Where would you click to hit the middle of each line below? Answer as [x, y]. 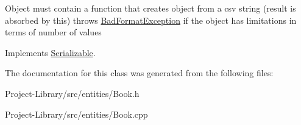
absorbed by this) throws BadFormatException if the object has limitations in [151, 20]
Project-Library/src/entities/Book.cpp [76, 114]
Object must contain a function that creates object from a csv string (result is [150, 8]
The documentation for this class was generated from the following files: [139, 73]
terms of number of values [53, 32]
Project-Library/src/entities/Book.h [72, 93]
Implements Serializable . [50, 52]
